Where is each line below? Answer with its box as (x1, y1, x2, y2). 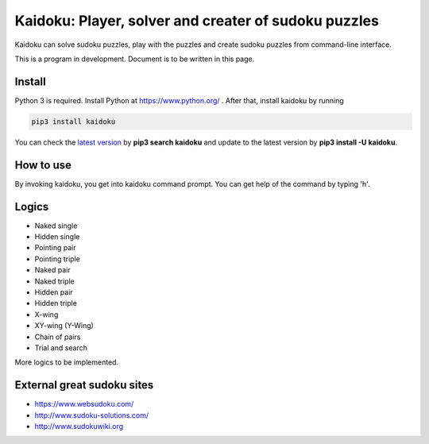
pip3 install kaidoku (31, 117, 116, 126)
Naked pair (34, 265, 71, 275)
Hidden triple (34, 299, 77, 308)
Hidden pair (34, 287, 73, 297)
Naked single (34, 221, 78, 230)
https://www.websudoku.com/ (34, 400, 134, 409)
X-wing (34, 310, 59, 319)
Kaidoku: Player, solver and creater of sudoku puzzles (14, 12, 379, 29)
